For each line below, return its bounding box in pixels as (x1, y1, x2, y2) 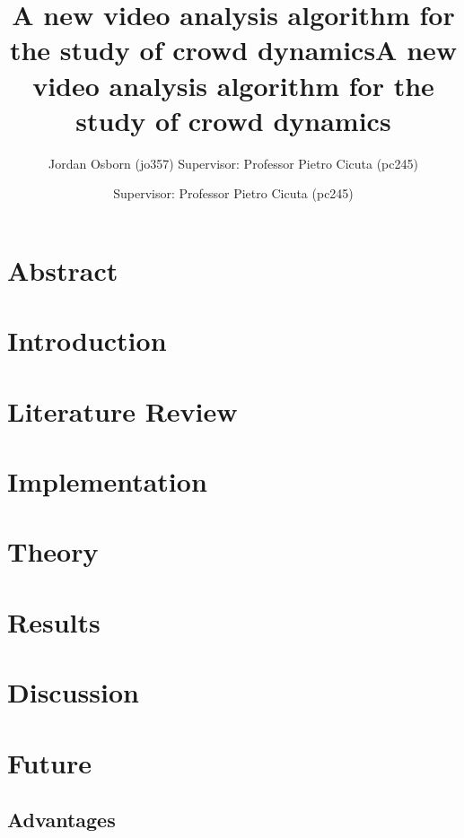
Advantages (7, 806, 116, 834)
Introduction (7, 322, 167, 359)
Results (7, 603, 101, 640)
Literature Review (7, 392, 238, 429)
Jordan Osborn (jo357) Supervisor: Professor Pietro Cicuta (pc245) (48, 153, 418, 172)
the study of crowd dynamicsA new (9, 31, 458, 68)
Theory (7, 533, 99, 570)
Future (7, 744, 92, 781)
